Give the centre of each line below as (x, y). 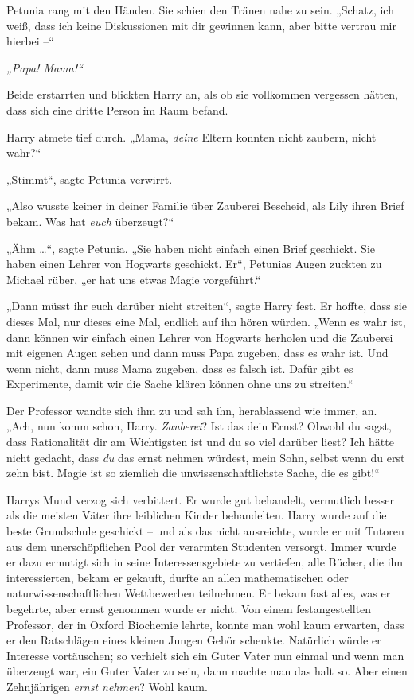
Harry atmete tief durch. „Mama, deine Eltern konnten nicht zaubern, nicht (191, 136)
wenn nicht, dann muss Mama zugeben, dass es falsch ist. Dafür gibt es (180, 368)
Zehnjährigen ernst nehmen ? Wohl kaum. (107, 686)
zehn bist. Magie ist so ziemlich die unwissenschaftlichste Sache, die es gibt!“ (193, 473)
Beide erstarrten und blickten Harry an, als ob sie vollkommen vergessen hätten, (202, 94)
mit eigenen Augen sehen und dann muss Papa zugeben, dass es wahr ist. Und (197, 353)
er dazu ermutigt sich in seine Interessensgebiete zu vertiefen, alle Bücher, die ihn (205, 562)
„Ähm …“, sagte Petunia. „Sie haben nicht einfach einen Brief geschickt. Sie (191, 248)
